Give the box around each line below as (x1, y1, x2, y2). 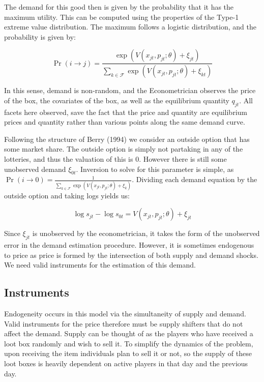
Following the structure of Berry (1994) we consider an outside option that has (4, 133, 250, 144)
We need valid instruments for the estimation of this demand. (4, 259, 196, 270)
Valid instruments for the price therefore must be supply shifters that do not (4, 318, 243, 329)
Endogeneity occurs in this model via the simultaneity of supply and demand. (4, 308, 246, 319)
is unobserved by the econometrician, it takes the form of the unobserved (32, 228, 260, 239)
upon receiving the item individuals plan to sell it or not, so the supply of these (4, 348, 252, 359)
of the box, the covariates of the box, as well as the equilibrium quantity (4, 95, 229, 105)
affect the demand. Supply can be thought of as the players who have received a (4, 328, 253, 339)
